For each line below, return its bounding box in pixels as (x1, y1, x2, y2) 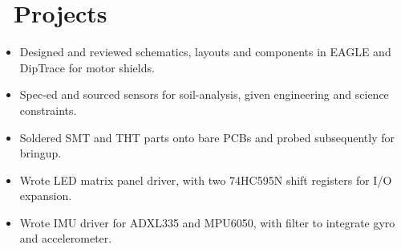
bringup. (19, 145, 62, 161)
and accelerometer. (19, 230, 112, 247)
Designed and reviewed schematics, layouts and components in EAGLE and (19, 43, 391, 60)
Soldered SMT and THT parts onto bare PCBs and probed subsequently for (19, 129, 395, 145)
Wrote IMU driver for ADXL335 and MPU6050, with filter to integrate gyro (19, 214, 395, 231)
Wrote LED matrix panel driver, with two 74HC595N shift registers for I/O (19, 171, 392, 188)
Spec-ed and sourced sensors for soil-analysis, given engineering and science (19, 86, 389, 103)
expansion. (19, 187, 72, 204)
